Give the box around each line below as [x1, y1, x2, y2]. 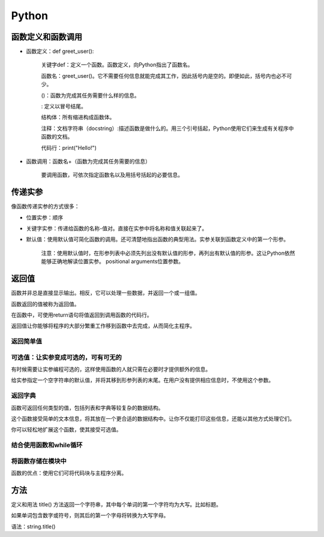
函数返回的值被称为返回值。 [11, 300, 80, 307]
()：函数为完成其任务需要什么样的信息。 [41, 92, 140, 99]
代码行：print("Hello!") [41, 144, 97, 151]
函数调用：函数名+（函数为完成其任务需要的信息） [26, 158, 151, 165]
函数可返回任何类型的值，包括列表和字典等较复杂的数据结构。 [11, 404, 164, 411]
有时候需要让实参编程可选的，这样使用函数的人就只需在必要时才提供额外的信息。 [11, 366, 211, 373]
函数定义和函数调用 [11, 32, 82, 42]
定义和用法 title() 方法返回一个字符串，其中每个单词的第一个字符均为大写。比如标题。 [11, 500, 222, 508]
